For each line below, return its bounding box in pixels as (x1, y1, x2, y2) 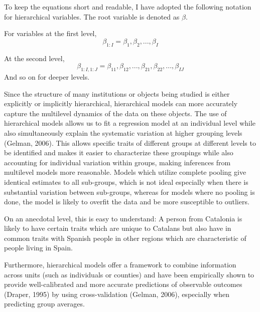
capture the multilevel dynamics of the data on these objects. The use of (4, 108, 227, 118)
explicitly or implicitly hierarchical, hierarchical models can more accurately (4, 98, 238, 109)
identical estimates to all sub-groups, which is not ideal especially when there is (4, 176, 248, 187)
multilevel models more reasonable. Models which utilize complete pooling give (4, 167, 246, 177)
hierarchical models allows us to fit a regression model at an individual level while (4, 118, 256, 128)
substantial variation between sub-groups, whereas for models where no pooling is (4, 186, 255, 197)
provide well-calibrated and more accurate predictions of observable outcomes (4, 279, 242, 289)
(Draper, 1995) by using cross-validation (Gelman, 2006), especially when (4, 288, 230, 299)
